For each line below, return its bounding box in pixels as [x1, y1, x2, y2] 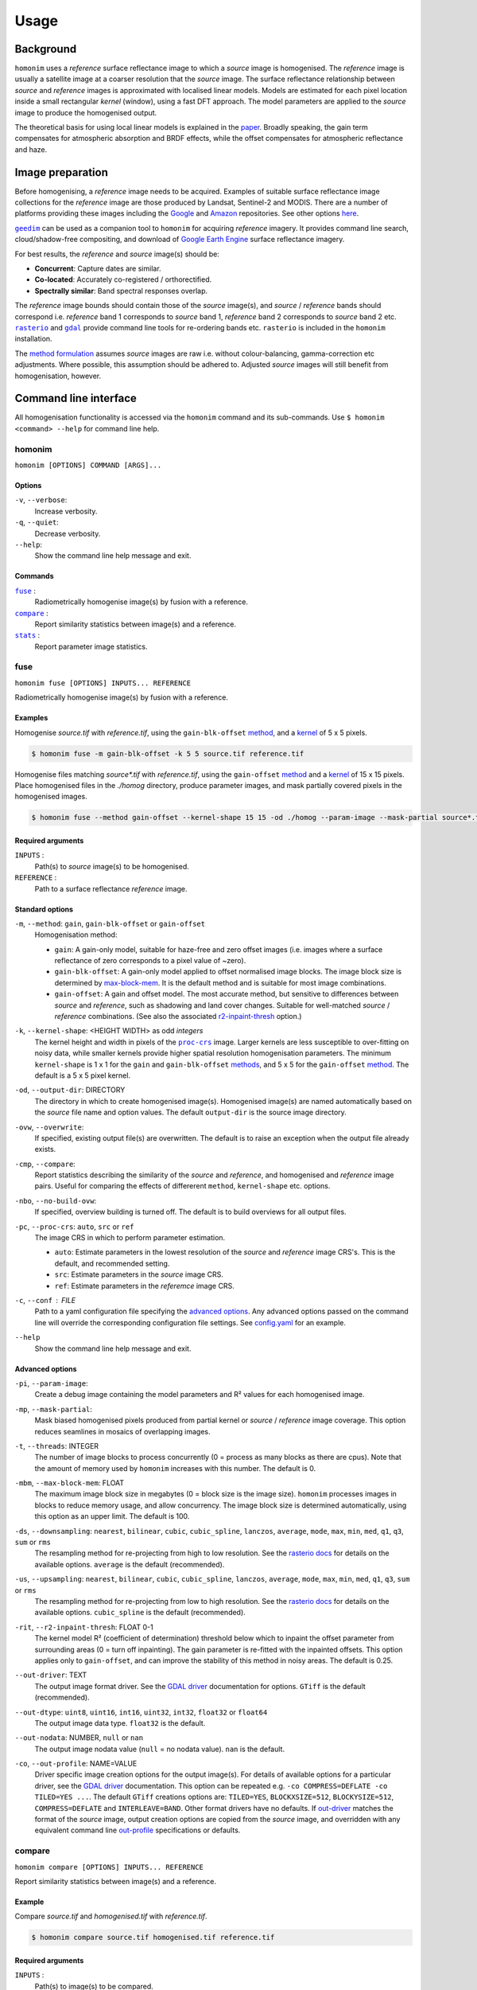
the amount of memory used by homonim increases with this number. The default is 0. [34, 1463, 316, 1473]
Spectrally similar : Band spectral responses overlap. [34, 286, 208, 295]
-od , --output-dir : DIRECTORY [14, 1085, 126, 1094]
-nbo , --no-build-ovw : [14, 1196, 97, 1205]
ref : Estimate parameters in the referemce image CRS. [54, 1281, 235, 1290]
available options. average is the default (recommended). [34, 1559, 225, 1569]
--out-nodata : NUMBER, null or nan [14, 1733, 143, 1742]
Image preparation [14, 166, 109, 179]
